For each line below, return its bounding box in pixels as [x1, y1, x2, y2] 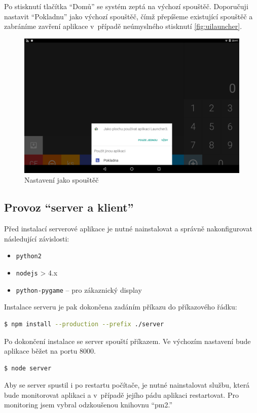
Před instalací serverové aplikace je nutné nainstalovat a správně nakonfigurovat [4, 223, 252, 234]
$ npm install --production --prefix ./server [4, 320, 164, 328]
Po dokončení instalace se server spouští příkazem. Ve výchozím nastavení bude [4, 335, 251, 346]
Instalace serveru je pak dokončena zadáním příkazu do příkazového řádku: [4, 301, 237, 312]
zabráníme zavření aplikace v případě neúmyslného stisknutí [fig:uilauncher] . [4, 21, 242, 31]
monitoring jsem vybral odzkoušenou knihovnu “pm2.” [4, 399, 172, 410]
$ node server [4, 364, 52, 372]
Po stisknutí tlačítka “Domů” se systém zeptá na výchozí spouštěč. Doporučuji [4, 1, 248, 11]
